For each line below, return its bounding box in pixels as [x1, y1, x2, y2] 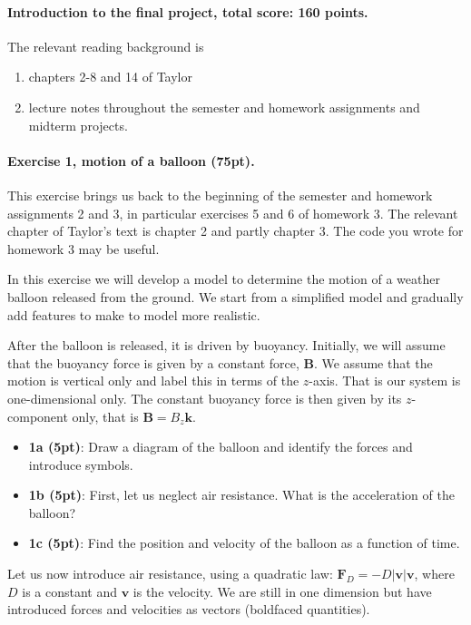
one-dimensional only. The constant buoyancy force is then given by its [7, 388, 402, 407]
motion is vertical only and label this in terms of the [7, 371, 299, 390]
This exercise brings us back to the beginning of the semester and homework [7, 185, 433, 204]
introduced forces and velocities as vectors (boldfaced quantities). [7, 600, 370, 619]
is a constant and [22, 581, 118, 601]
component [7, 406, 68, 425]
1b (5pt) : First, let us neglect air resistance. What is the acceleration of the [28, 485, 455, 504]
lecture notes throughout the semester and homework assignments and [28, 97, 420, 116]
